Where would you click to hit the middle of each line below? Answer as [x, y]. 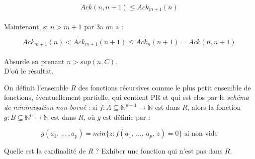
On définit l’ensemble [36, 87]
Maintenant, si [26, 27]
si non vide [201, 134]
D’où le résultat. [29, 71]
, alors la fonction [214, 107]
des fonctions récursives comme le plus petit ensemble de [165, 87]
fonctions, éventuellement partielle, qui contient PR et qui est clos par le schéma [127, 97]
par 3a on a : [104, 27]
